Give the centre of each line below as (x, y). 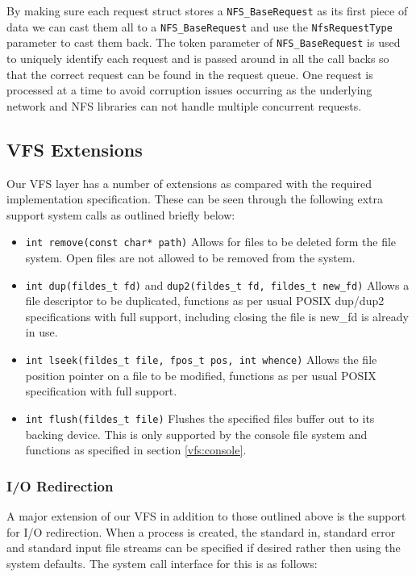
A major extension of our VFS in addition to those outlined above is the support (206, 515)
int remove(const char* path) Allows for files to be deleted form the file (211, 242)
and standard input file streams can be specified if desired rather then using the (204, 548)
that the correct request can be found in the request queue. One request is (190, 74)
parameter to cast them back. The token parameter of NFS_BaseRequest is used (204, 42)
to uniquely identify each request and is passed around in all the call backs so (198, 58)
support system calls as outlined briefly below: (121, 214)
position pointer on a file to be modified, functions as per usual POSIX (201, 375)
